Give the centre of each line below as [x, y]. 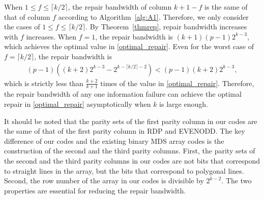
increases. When [51, 36]
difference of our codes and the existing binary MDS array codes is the [114, 141]
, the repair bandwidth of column [120, 7]
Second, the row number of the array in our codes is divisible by [104, 181]
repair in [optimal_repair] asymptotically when [78, 104]
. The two [237, 181]
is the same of [226, 7]
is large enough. [184, 104]
